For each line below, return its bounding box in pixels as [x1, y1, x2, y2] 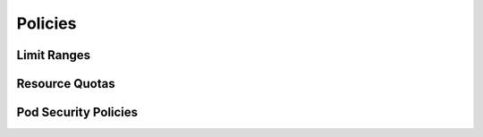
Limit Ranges [16, 47, 91, 63]
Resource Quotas [16, 76, 115, 91]
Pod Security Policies [16, 105, 139, 120]
